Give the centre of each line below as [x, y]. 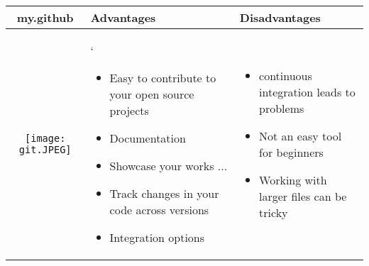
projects [129, 110]
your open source [152, 94]
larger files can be [303, 196]
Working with [293, 179]
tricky [274, 212]
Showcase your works [162, 166]
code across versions [159, 210]
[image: [45, 138]
